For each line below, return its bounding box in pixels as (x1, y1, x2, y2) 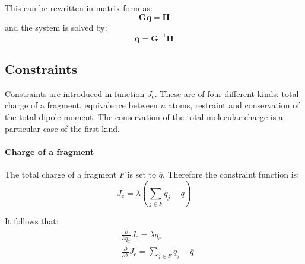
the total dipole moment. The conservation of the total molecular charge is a (5, 111, 283, 123)
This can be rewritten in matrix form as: (5, 2, 152, 14)
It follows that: (5, 215, 59, 227)
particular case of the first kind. (5, 122, 120, 134)
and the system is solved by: (5, 21, 107, 33)
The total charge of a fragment (5, 168, 117, 181)
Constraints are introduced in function (5, 87, 145, 99)
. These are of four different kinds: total (154, 87, 299, 99)
